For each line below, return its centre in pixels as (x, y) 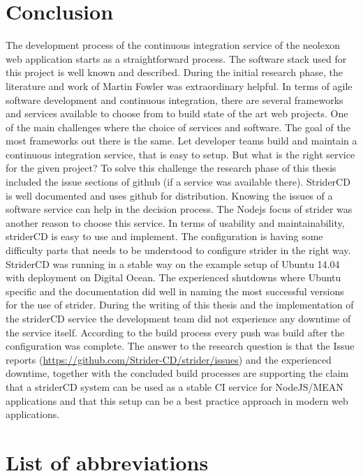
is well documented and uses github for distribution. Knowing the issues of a (169, 195)
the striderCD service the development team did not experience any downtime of (178, 318)
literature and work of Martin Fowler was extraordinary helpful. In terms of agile (179, 85)
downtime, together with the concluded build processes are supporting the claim (177, 373)
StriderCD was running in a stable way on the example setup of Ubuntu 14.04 (173, 263)
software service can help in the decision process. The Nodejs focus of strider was (179, 209)
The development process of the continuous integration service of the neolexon (173, 45)
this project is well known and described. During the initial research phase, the (175, 72)
